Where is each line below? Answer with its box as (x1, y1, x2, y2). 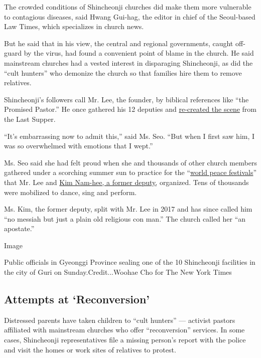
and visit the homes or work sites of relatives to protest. (4, 344, 176, 354)
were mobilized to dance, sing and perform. (4, 187, 137, 197)
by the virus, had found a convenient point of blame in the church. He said (24, 48, 254, 58)
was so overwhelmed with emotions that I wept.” (4, 140, 153, 151)
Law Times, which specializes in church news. (4, 21, 144, 32)
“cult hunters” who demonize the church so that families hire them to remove (4, 67, 242, 78)
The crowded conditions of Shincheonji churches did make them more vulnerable (4, 2, 251, 12)
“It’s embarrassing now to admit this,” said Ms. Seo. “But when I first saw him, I (4, 130, 255, 141)
